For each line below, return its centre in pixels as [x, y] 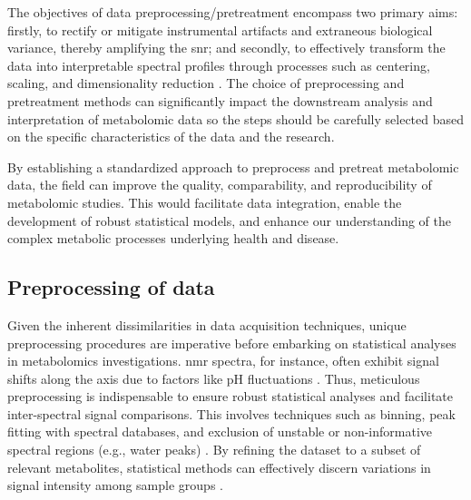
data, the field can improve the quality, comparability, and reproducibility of [220, 185]
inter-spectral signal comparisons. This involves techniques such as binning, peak [231, 413]
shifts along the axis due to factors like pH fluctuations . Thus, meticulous [214, 378]
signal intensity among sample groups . [115, 485]
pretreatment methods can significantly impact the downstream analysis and [220, 100]
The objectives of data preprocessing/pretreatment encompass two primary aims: [233, 12]
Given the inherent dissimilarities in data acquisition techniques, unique [207, 324]
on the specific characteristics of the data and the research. [171, 137]
